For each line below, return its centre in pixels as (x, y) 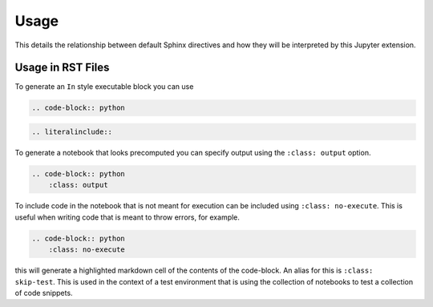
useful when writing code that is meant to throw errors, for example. (127, 217)
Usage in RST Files (62, 68)
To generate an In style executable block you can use (104, 87)
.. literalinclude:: (72, 132)
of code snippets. (44, 293)
